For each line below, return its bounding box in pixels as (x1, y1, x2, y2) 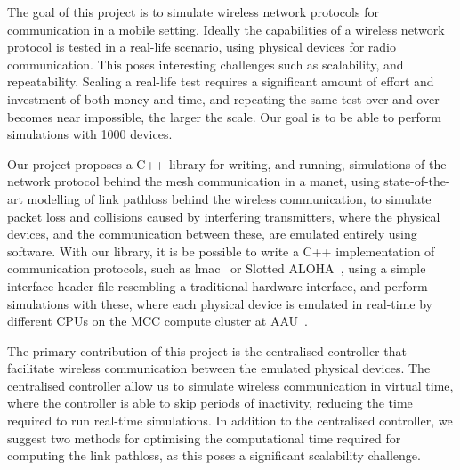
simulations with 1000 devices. (7, 125, 173, 143)
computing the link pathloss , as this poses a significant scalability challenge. (7, 446, 421, 465)
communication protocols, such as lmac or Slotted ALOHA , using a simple (7, 259, 426, 278)
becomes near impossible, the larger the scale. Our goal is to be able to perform (7, 107, 441, 126)
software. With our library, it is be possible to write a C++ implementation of (7, 241, 435, 260)
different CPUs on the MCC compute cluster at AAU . (7, 312, 308, 330)
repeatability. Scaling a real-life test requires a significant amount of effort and (7, 72, 434, 91)
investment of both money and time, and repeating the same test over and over (7, 89, 440, 108)
